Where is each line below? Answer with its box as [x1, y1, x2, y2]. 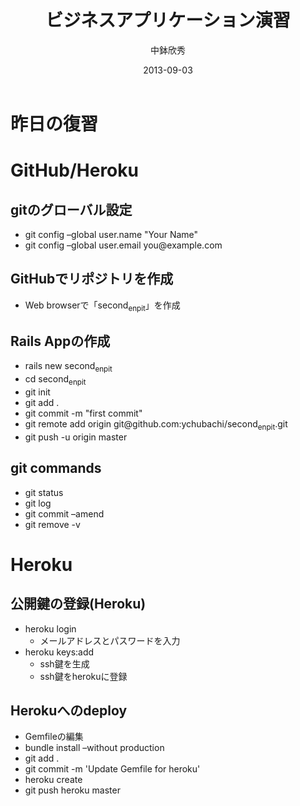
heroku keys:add [24, 646, 95, 658]
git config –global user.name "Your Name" [24, 228, 199, 240]
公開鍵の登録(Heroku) [10, 596, 147, 613]
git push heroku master [24, 784, 121, 796]
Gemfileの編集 [24, 731, 84, 743]
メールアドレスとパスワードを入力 [39, 634, 181, 646]
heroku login [24, 622, 77, 635]
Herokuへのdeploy [10, 702, 128, 719]
